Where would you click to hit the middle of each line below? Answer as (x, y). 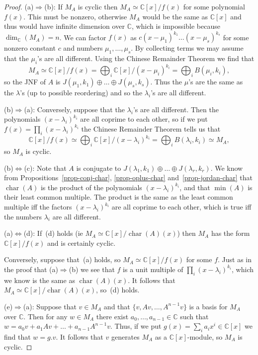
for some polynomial (214, 6)
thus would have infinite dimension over (64, 26)
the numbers (23, 216)
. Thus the (166, 82)
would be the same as (175, 16)
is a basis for (208, 306)
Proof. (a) (19, 6)
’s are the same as (216, 82)
